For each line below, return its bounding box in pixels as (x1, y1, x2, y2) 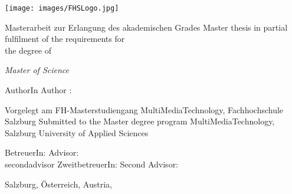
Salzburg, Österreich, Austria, (5, 177, 112, 190)
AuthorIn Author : (5, 84, 72, 96)
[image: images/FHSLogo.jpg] (5, 4, 119, 12)
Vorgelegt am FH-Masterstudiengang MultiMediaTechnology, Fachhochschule (5, 103, 284, 116)
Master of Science (5, 64, 69, 76)
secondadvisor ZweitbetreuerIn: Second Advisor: (5, 158, 179, 170)
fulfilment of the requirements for (5, 32, 125, 45)
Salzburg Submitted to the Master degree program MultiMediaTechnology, (5, 115, 275, 127)
